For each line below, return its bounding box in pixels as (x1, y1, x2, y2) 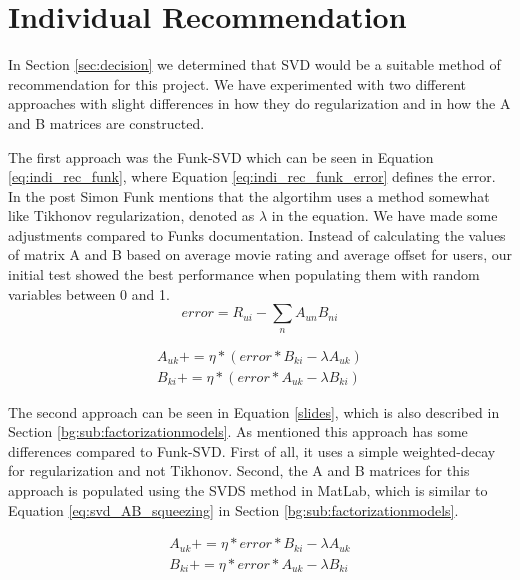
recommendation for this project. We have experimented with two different (8, 73, 466, 94)
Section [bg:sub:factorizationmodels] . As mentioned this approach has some (8, 421, 468, 442)
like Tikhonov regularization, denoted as (8, 205, 255, 226)
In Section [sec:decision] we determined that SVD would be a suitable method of (8, 54, 501, 75)
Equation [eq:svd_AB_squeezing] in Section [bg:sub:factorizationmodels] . (8, 499, 459, 520)
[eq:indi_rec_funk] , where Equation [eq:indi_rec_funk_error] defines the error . (8, 166, 496, 187)
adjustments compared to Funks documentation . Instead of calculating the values (8, 224, 506, 245)
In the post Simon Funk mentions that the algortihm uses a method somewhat (8, 185, 490, 206)
